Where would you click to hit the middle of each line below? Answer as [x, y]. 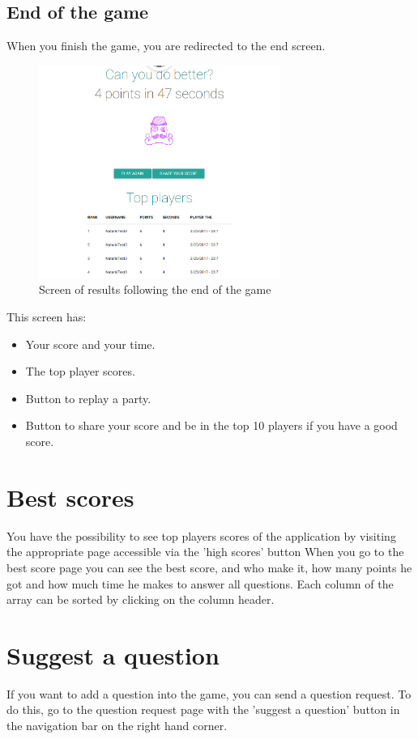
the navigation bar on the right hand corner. [117, 725]
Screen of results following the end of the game [155, 289]
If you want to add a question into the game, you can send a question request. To [209, 693]
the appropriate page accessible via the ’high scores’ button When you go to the [205, 552]
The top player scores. [80, 371]
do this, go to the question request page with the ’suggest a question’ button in [203, 709]
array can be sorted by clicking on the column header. [141, 599]
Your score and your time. [90, 344]
